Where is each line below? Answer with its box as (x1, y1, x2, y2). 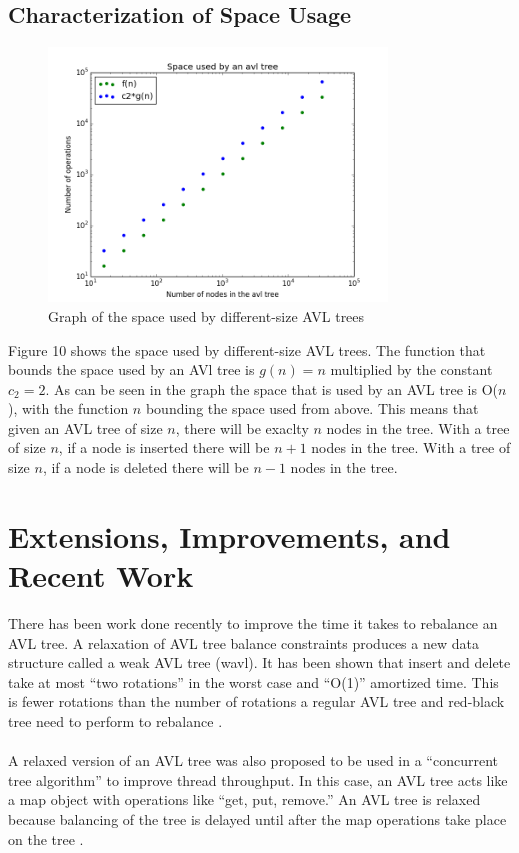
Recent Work (8, 555, 194, 596)
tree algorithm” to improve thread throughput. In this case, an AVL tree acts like (8, 769, 508, 790)
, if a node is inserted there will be (58, 437, 270, 458)
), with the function (8, 398, 129, 419)
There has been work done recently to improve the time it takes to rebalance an (8, 612, 498, 633)
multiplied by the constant (330, 359, 493, 380)
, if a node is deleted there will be (42, 457, 249, 478)
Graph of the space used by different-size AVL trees (48, 305, 365, 326)
